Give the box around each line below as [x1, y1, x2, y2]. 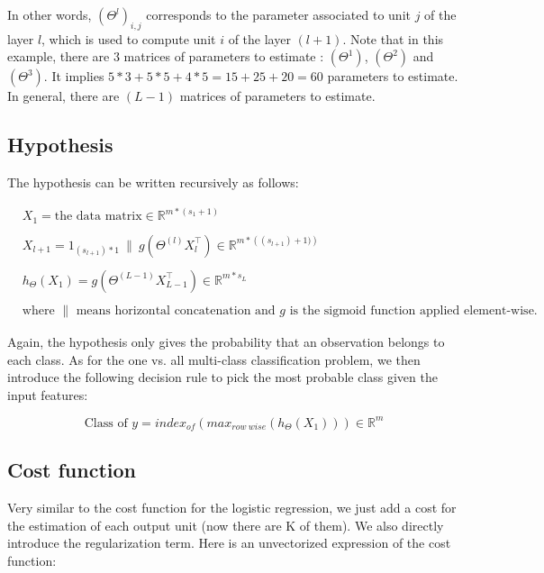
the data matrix [54, 210, 142, 223]
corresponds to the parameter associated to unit [146, 5, 411, 23]
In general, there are [7, 86, 120, 105]
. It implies [43, 67, 104, 86]
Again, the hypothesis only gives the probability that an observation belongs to [7, 332, 445, 350]
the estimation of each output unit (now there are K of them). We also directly [7, 515, 444, 534]
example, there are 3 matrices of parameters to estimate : [7, 47, 324, 66]
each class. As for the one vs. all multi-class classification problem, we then [7, 350, 421, 368]
